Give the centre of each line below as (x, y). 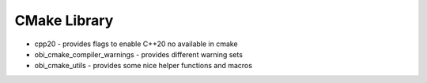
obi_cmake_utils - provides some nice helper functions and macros (144, 66)
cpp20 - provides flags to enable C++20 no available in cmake (136, 44)
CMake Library (64, 20)
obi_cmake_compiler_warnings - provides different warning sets (138, 54)
